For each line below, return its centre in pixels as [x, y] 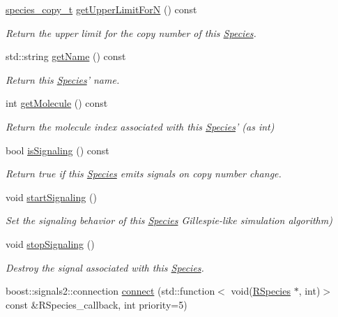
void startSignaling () [51, 197]
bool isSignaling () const [57, 150]
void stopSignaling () [50, 243]
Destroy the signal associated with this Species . [105, 267]
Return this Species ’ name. [63, 79]
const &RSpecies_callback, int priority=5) [97, 304]
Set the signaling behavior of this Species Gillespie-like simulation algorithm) [169, 220]
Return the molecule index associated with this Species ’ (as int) [140, 126]
